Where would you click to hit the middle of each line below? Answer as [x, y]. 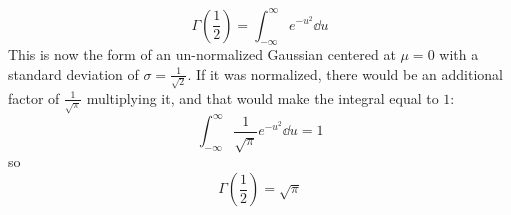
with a [459, 54]
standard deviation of [73, 73]
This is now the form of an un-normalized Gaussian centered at [202, 54]
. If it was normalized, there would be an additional [345, 73]
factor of [34, 97]
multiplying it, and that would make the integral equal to [262, 97]
